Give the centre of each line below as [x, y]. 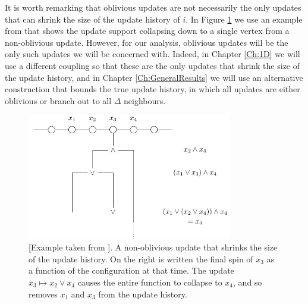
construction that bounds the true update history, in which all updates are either [153, 89]
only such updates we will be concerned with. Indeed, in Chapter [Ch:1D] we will [153, 54]
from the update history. [143, 294]
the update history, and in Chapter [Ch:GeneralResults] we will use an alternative [154, 77]
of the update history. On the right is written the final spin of [141, 258]
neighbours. [145, 100]
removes [43, 294]
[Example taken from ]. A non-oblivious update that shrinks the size [153, 247]
